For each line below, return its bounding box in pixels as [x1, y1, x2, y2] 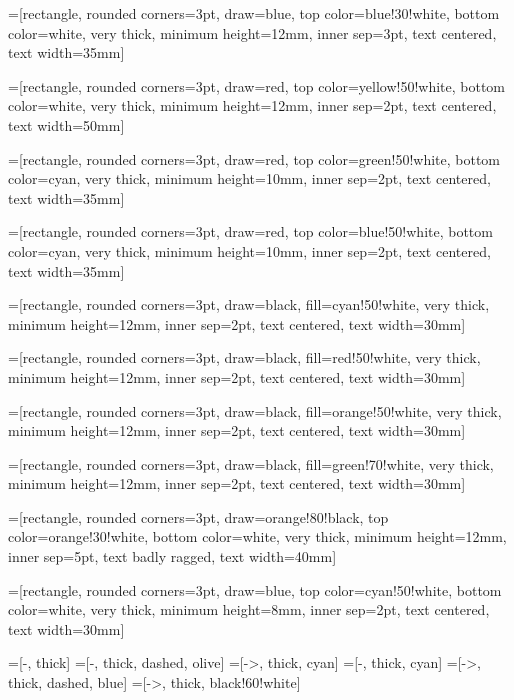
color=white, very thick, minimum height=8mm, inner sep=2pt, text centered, [8, 599, 490, 620]
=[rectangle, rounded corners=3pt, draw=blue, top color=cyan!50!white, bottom [8, 579, 502, 600]
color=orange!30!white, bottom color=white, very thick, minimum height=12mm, [8, 526, 507, 547]
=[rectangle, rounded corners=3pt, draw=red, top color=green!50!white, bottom [8, 148, 500, 169]
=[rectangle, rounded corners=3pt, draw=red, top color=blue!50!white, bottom [8, 221, 493, 242]
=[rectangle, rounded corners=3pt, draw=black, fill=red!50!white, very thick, [8, 347, 481, 368]
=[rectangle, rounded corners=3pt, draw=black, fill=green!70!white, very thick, [8, 453, 494, 474]
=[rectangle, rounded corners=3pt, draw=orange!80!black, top [8, 506, 389, 527]
